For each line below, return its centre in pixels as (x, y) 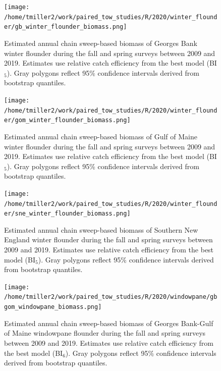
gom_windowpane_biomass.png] (53, 307)
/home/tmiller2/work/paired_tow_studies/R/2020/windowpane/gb (111, 297)
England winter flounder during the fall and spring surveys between (108, 240)
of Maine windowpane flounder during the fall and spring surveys (105, 333)
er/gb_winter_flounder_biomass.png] (66, 27)
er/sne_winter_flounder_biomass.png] (67, 214)
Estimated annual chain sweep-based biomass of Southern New (101, 229)
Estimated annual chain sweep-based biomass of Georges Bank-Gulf (109, 323)
